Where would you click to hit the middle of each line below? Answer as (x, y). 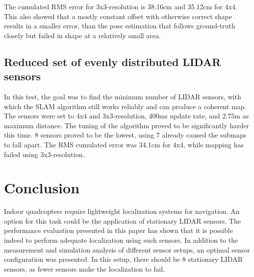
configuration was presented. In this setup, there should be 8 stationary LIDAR (123, 259)
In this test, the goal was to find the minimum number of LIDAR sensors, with (123, 96)
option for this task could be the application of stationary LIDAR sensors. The (123, 220)
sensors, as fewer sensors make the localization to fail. (85, 268)
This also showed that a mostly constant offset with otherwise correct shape (118, 16)
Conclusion (42, 188)
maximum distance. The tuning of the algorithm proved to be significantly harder (127, 125)
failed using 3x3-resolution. (44, 154)
